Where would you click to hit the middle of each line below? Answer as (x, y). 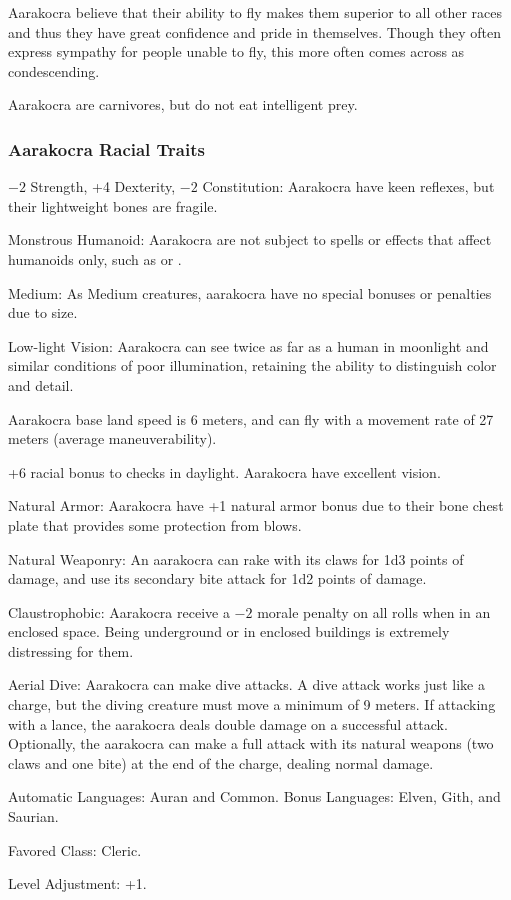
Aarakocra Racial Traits (106, 148)
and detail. (41, 384)
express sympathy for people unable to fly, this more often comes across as (236, 51)
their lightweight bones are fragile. (113, 205)
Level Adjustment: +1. (77, 883)
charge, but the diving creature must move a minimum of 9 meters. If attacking (252, 704)
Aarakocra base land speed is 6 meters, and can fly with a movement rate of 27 (251, 418)
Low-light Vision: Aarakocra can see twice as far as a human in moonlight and (248, 345)
